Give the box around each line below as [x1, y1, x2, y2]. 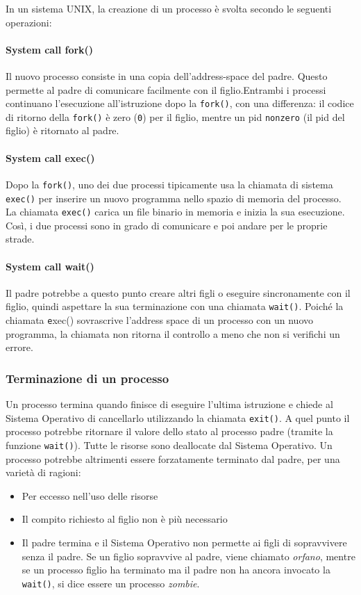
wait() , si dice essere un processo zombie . [22, 576, 200, 590]
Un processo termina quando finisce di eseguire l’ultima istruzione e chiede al [6, 397, 333, 411]
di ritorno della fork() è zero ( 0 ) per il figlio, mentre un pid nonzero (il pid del [6, 109, 345, 124]
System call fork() [6, 42, 94, 56]
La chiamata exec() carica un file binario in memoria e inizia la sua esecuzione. [6, 204, 345, 219]
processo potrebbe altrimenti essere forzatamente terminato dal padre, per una [6, 451, 340, 466]
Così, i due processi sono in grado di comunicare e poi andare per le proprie [6, 218, 328, 232]
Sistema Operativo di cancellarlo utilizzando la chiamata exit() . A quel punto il [6, 410, 350, 425]
